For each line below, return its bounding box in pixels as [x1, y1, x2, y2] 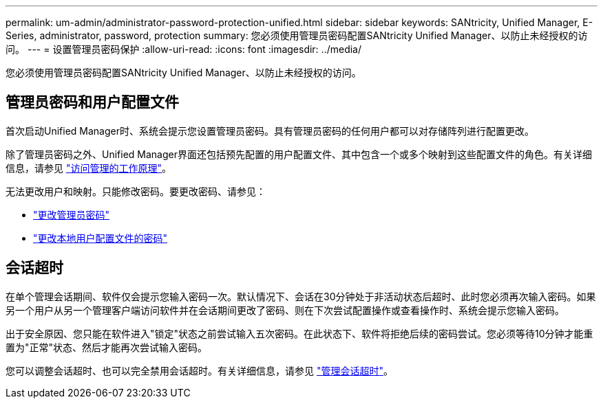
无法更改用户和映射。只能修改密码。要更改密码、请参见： [6, 185, 266, 197]
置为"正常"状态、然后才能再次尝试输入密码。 [6, 341, 208, 353]
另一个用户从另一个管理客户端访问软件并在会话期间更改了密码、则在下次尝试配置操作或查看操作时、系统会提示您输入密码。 [6, 304, 564, 316]
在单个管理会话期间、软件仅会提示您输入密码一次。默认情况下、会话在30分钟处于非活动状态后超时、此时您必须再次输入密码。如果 [6, 290, 596, 302]
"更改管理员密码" [33, 208, 110, 221]
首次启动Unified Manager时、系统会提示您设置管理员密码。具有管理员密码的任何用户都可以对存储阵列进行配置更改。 [6, 124, 534, 137]
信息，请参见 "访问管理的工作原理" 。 [6, 161, 171, 174]
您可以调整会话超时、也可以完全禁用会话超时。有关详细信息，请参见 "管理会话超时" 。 [6, 364, 393, 377]
